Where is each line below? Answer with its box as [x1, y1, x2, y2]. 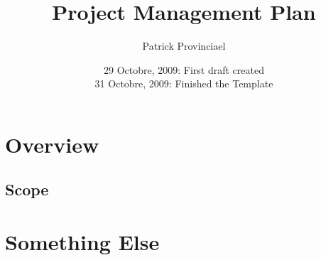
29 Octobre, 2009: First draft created [104, 62, 264, 77]
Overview [5, 129, 99, 158]
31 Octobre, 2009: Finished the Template [94, 76, 273, 91]
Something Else [5, 227, 160, 256]
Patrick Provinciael [142, 38, 226, 53]
